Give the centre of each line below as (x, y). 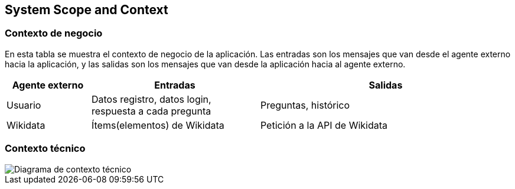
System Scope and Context (87, 10)
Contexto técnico (45, 149)
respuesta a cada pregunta (151, 111)
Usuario (24, 105)
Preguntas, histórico (305, 105)
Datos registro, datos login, (151, 99)
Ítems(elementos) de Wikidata (158, 125)
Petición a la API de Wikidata (324, 125)
